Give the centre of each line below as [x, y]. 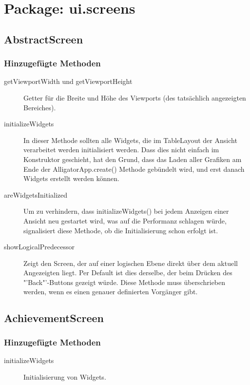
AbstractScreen [44, 39]
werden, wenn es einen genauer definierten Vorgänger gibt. [111, 292]
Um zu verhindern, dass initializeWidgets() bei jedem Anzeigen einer [126, 211]
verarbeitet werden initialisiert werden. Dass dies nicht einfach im [121, 150]
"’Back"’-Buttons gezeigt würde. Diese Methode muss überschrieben [125, 282]
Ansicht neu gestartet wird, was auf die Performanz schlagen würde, [125, 220]
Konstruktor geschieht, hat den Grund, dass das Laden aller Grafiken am [133, 159]
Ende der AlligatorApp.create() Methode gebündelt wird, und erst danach [134, 169]
